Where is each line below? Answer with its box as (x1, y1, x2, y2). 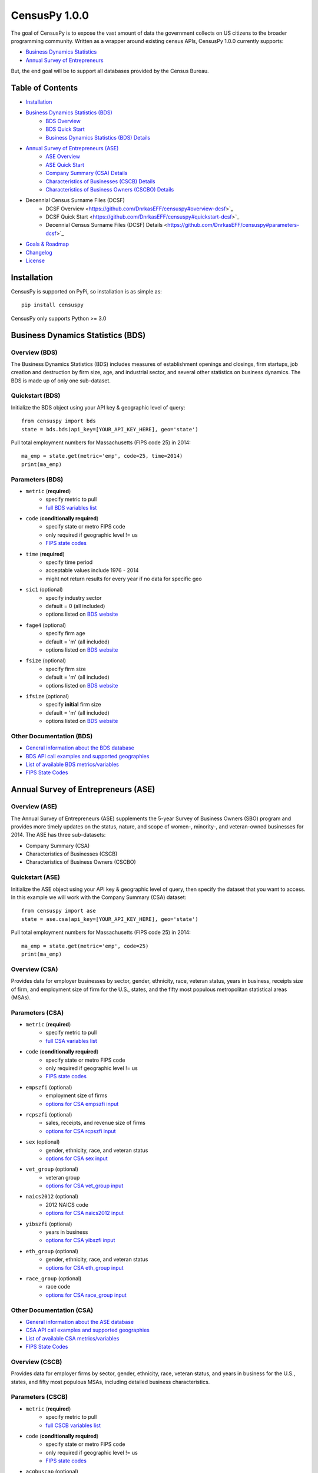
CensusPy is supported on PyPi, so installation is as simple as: (11, 288, 162, 295)
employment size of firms (45, 1092, 108, 1099)
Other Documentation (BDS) (11, 732, 93, 740)
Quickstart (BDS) (11, 392, 61, 400)
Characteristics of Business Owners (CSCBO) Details (45, 186, 174, 193)
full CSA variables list (45, 1037, 97, 1044)
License (25, 257, 45, 265)
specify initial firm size (45, 701, 101, 708)
